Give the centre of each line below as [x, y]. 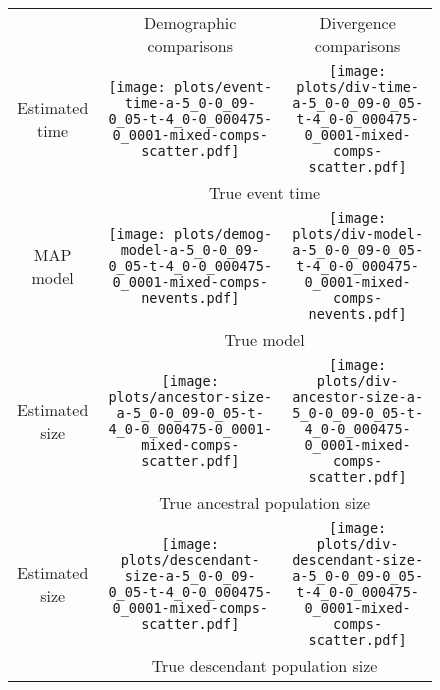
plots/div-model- [358, 234]
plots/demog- [223, 234]
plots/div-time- [357, 87]
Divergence [357, 22]
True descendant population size [264, 665]
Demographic [190, 22]
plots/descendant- [190, 560]
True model [264, 339]
